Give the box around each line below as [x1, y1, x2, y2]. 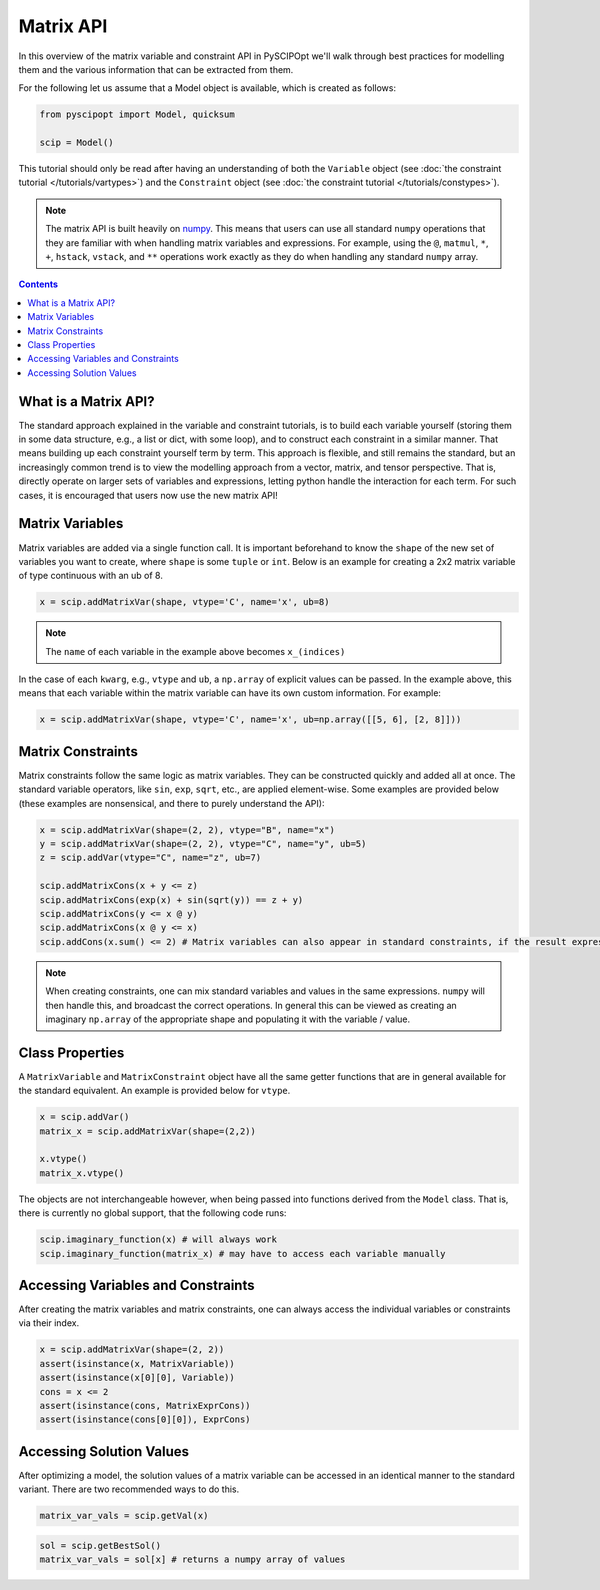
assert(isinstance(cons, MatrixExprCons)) [39, 1400, 251, 1412]
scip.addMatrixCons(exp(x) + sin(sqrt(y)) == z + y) [39, 894, 304, 905]
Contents [18, 278, 59, 290]
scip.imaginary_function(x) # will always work [39, 1234, 277, 1245]
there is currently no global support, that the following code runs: [18, 1207, 287, 1219]
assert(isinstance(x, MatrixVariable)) [39, 1358, 235, 1369]
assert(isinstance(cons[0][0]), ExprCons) [39, 1414, 251, 1425]
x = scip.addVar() [39, 1111, 130, 1123]
